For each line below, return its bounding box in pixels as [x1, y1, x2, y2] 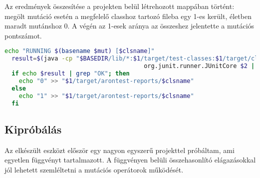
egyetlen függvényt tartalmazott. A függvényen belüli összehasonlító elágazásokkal [4, 154, 256, 165]
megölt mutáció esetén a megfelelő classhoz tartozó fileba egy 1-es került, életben [4, 10, 252, 21]
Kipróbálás [4, 121, 62, 136]
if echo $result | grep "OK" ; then [11, 70, 130, 77]
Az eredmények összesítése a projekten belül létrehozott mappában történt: [4, 1, 235, 11]
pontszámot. [4, 30, 42, 40]
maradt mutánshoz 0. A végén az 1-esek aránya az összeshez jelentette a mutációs [4, 20, 255, 31]
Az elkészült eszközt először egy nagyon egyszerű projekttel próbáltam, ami [4, 144, 235, 155]
